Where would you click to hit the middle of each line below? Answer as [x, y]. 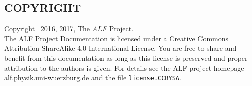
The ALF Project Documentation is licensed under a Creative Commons [116, 38]
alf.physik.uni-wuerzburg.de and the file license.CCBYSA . [93, 78]
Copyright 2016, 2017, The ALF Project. [69, 28]
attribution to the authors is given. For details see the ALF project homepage [124, 68]
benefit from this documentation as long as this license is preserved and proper [126, 58]
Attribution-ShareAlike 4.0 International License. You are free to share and [120, 48]
